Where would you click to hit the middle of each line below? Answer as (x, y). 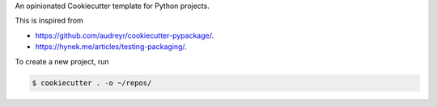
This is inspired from (49, 21)
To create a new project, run (62, 61)
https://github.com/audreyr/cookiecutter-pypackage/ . (125, 35)
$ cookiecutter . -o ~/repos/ (92, 83)
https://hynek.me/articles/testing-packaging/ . (111, 47)
